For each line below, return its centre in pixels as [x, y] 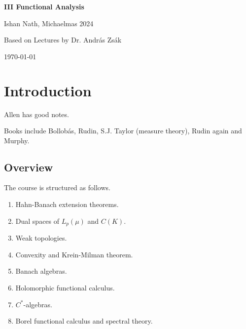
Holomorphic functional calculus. [65, 287]
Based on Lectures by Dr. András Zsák [63, 40]
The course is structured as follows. [57, 187]
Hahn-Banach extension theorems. [67, 204]
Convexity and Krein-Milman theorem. [74, 254]
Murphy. [17, 140]
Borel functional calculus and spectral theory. [84, 321]
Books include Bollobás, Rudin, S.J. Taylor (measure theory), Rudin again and [123, 131]
